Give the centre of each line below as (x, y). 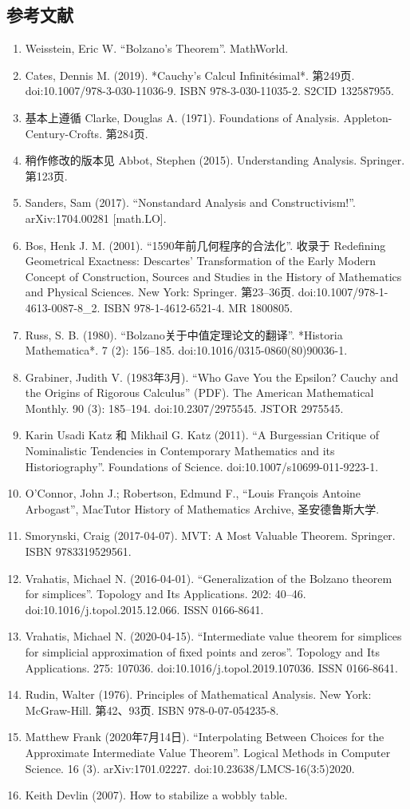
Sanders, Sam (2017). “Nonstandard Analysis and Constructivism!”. (190, 202)
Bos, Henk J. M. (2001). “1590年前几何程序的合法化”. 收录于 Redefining (205, 245)
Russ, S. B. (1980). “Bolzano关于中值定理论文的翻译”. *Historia (184, 334)
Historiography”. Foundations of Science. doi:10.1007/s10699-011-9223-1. (202, 466)
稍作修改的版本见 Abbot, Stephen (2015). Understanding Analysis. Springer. (215, 160)
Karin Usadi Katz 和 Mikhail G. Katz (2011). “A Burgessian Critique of (202, 435)
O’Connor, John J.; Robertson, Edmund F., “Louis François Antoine (193, 493)
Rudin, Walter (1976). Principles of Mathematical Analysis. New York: (198, 694)
